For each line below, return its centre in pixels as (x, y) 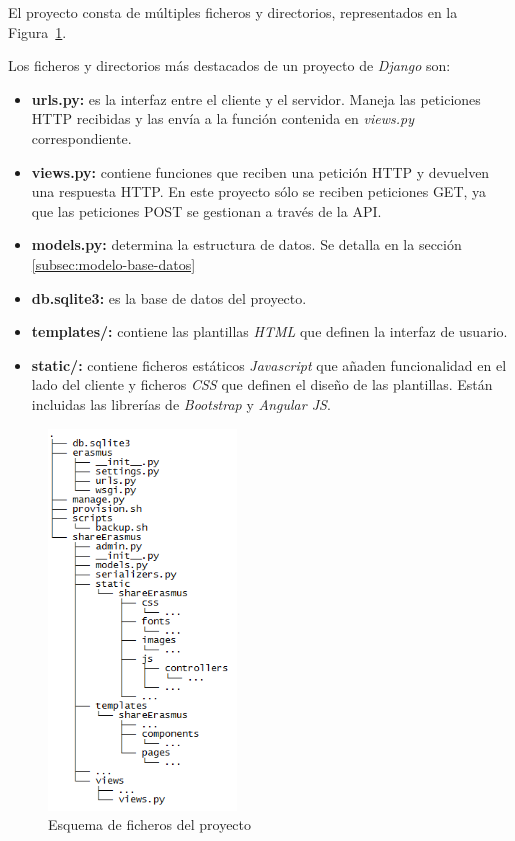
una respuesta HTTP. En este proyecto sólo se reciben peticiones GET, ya (259, 191)
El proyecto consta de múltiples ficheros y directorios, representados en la (233, 12)
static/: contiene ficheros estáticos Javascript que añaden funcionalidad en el (269, 364)
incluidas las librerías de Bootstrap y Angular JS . (181, 403)
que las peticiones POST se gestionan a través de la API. (206, 210)
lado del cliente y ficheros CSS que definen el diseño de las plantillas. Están (262, 384)
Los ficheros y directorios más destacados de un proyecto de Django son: (229, 65)
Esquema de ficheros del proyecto (150, 824)
